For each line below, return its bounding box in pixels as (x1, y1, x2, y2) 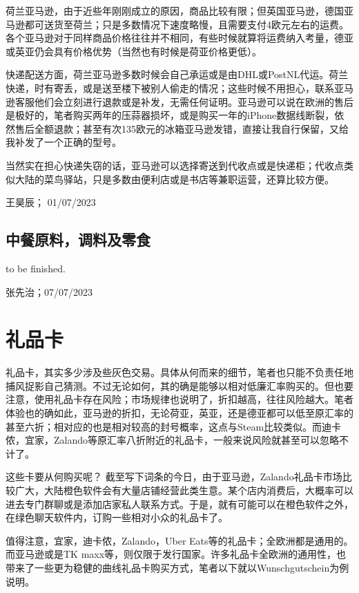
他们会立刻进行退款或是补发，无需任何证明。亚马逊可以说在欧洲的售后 (34, 94, 353, 109)
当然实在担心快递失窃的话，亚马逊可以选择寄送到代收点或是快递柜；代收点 (6, 158, 344, 172)
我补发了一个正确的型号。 (6, 135, 122, 149)
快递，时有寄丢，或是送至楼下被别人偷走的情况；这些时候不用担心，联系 (6, 80, 334, 95)
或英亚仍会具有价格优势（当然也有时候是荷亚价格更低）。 (6, 44, 262, 58)
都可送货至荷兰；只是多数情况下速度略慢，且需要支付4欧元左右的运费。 (24, 17, 349, 31)
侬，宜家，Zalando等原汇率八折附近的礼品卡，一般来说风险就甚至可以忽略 (6, 433, 340, 447)
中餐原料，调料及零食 (6, 229, 151, 250)
